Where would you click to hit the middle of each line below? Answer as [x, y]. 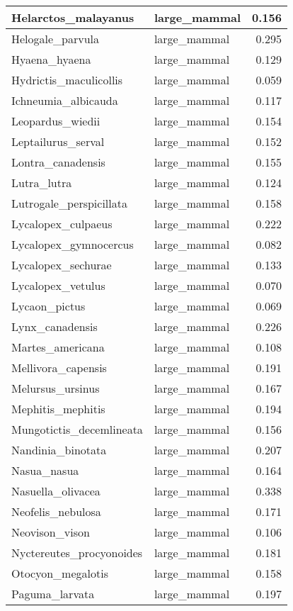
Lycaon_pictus [48, 306]
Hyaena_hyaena [51, 59]
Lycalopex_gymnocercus [73, 244]
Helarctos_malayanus [73, 17]
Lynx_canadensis [54, 326]
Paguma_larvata [53, 594]
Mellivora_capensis [59, 368]
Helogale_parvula [56, 39]
